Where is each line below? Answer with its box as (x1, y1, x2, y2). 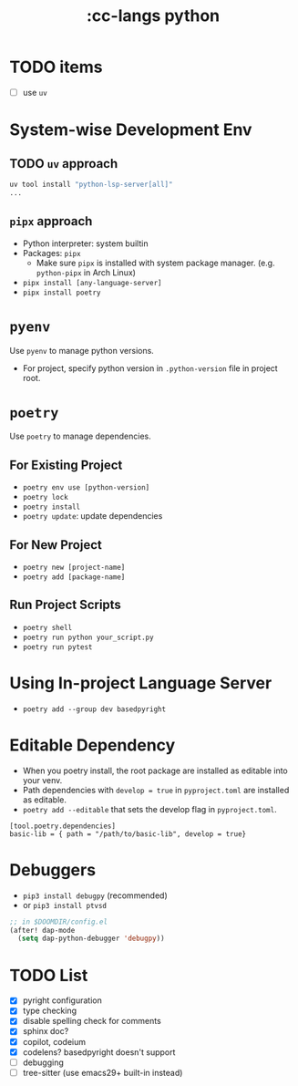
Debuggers (9, 859, 97, 880)
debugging (22, 1057, 64, 1068)
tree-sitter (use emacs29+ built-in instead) (22, 1067, 183, 1078)
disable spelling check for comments (22, 1016, 161, 1027)
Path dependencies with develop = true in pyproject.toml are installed (22, 784, 290, 795)
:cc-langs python (86, 5, 221, 26)
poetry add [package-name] (22, 573, 126, 582)
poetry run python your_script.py (22, 633, 154, 642)
